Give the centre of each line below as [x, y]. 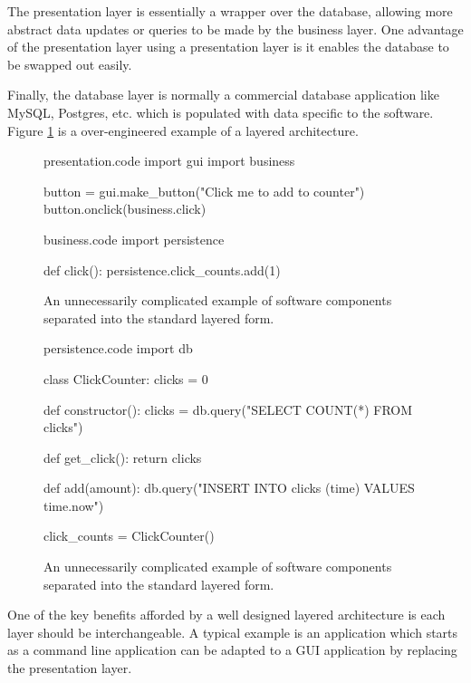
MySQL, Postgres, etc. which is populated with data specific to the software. [221, 112]
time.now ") [74, 505]
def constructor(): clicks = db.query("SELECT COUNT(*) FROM [228, 409]
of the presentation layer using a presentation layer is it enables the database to [228, 47]
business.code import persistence [134, 239]
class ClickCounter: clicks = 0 [126, 378]
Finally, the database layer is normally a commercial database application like [223, 95]
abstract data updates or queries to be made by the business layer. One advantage [235, 29]
